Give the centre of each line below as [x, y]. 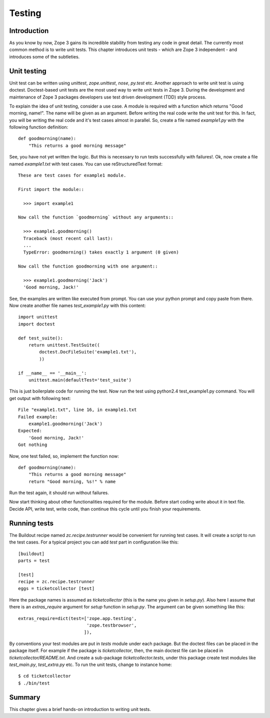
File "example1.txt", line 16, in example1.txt [77, 410]
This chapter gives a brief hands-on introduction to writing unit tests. [80, 709]
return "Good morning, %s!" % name [72, 481]
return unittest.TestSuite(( [64, 345]
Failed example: [38, 417]
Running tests [31, 523]
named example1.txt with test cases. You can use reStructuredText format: [86, 164]
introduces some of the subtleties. [44, 56]
